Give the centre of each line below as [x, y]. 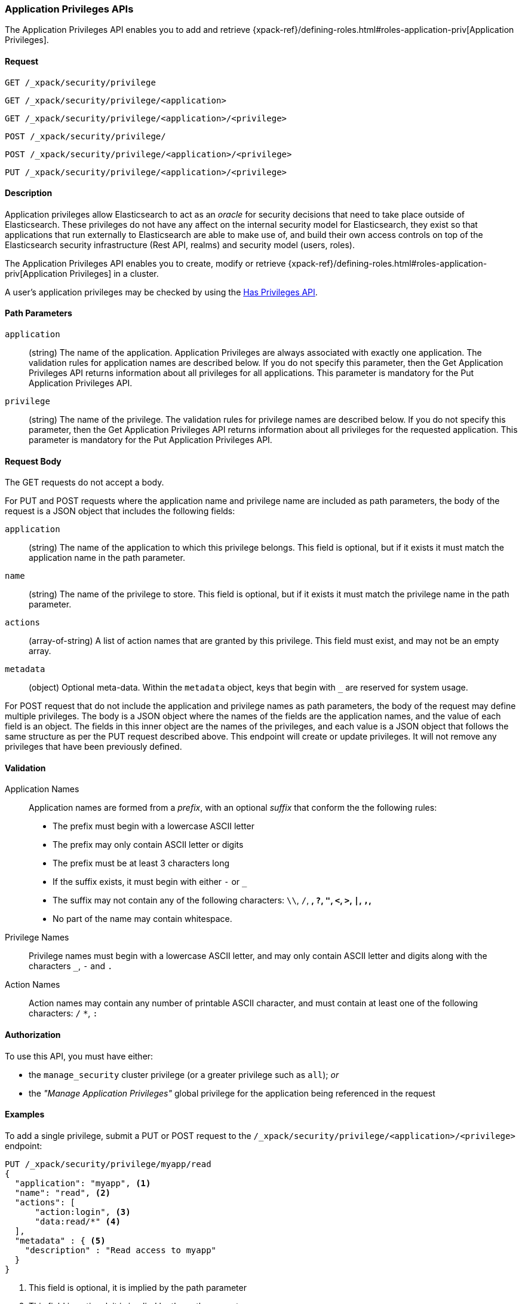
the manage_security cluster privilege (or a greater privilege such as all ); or [184, 1074]
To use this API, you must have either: [79, 1056]
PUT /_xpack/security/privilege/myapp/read [108, 1164]
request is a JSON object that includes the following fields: [120, 511]
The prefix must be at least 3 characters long [141, 863]
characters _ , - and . [71, 966]
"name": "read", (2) [63, 1192]
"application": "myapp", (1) [83, 1183]
